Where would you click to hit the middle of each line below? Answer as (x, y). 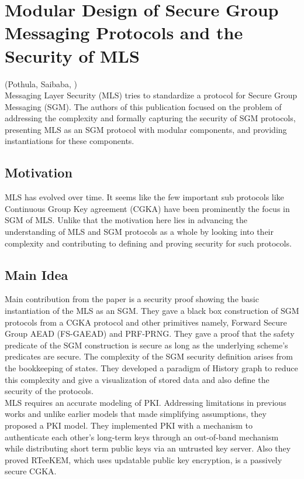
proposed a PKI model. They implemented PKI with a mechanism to (129, 425)
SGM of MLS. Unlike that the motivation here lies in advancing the (126, 220)
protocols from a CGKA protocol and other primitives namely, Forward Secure (146, 322)
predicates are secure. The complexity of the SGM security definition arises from (149, 356)
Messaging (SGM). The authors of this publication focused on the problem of (143, 106)
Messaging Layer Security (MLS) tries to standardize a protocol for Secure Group (151, 95)
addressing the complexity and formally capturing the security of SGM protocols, (150, 118)
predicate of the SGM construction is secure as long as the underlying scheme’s (146, 345)
